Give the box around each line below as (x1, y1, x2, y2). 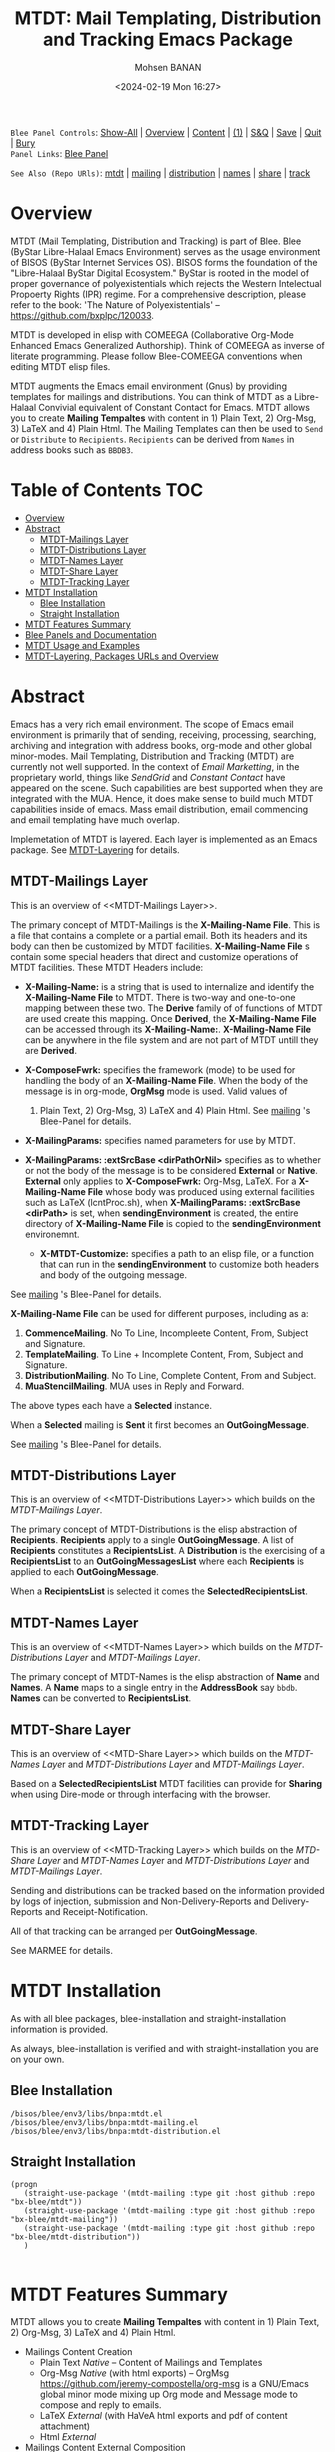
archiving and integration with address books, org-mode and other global (10, 739, 313, 751)
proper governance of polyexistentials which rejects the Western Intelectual (10, 277, 322, 289)
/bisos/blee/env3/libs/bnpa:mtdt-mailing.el (10, 2117, 199, 2127)
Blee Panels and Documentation (24, 628, 157, 641)
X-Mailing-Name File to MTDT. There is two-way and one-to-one (24, 991, 296, 1003)
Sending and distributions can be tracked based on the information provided (10, 1884, 325, 1896)
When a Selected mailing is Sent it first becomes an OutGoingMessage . (10, 1418, 310, 1431)
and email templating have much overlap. (10, 813, 180, 826)
